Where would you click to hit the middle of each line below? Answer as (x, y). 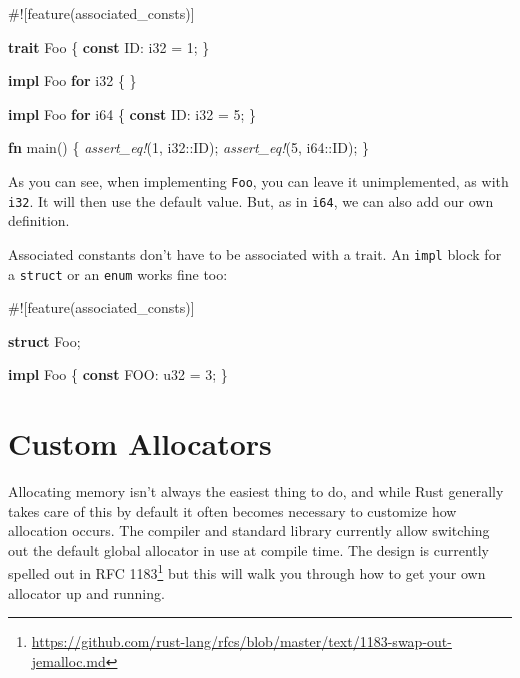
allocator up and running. (86, 592)
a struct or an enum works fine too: (118, 273)
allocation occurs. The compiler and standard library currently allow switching (249, 530)
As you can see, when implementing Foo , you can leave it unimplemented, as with (258, 180)
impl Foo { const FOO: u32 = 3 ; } (118, 374)
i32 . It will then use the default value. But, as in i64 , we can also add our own (251, 200)
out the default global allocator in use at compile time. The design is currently (249, 549)
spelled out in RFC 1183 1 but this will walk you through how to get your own (247, 572)
